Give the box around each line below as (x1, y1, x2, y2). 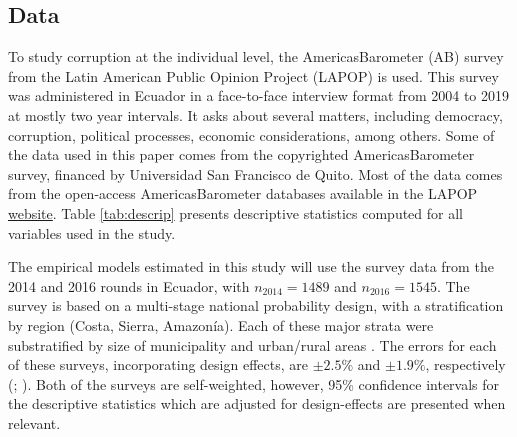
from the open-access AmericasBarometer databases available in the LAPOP (8, 183, 478, 204)
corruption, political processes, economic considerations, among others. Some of (8, 124, 495, 145)
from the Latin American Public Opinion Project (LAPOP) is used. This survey (8, 65, 499, 86)
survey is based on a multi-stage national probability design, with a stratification (8, 295, 504, 316)
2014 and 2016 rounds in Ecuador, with (8, 275, 250, 296)
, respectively (425, 354, 506, 375)
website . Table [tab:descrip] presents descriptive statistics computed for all (8, 202, 464, 223)
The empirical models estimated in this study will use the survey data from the (8, 256, 494, 277)
